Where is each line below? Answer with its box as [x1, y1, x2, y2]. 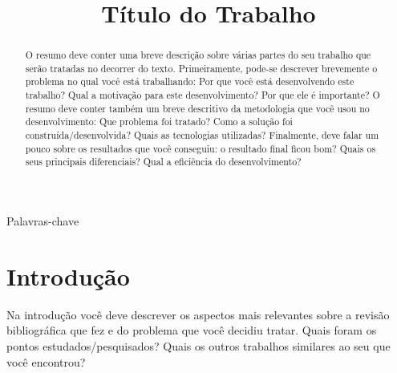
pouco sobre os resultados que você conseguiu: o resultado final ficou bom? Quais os [25, 141, 376, 155]
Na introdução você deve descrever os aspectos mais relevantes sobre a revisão [6, 306, 390, 322]
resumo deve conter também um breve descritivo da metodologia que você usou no [25, 101, 370, 115]
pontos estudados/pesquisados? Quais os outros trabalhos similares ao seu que [6, 337, 391, 354]
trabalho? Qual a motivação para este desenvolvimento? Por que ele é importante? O [25, 88, 380, 102]
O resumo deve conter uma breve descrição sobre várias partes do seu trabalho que [25, 48, 371, 62]
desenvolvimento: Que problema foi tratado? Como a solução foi [25, 115, 293, 128]
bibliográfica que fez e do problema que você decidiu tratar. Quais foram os [6, 322, 377, 339]
